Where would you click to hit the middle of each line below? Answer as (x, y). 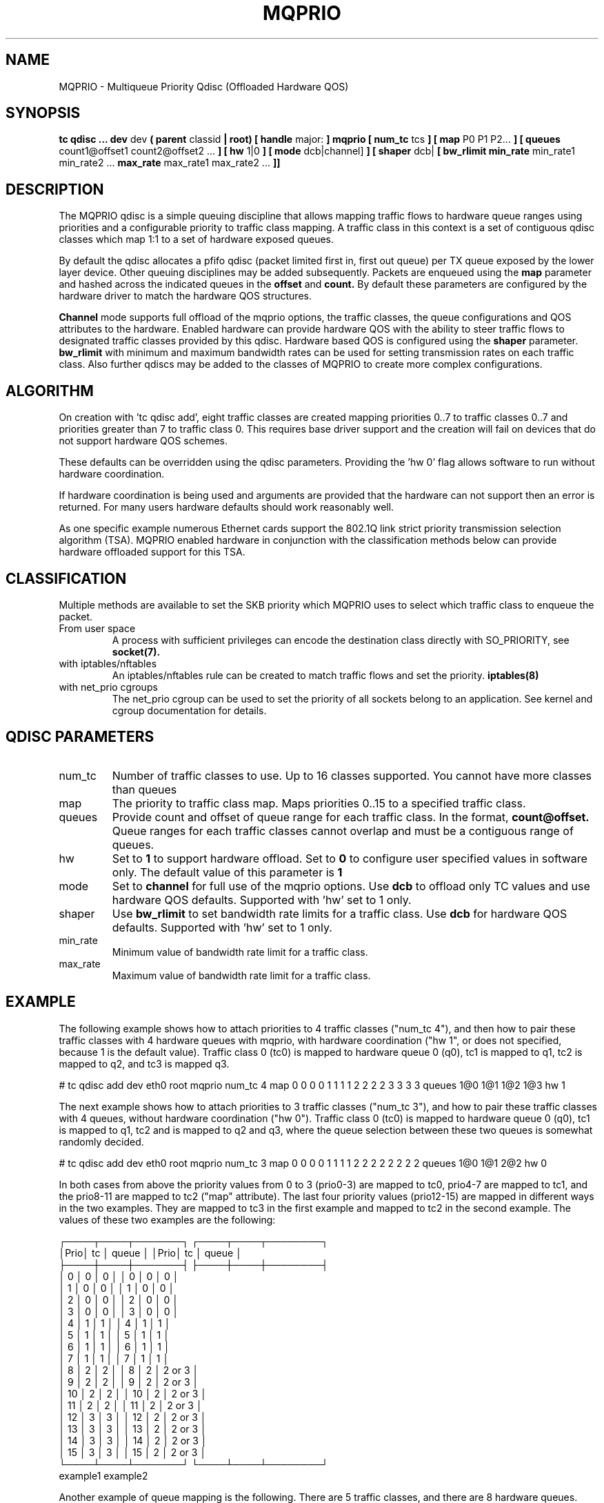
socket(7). (136, 651)
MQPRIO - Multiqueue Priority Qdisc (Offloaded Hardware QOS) (204, 86)
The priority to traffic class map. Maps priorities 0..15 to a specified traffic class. (319, 803)
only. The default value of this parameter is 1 (227, 872)
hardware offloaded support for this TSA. (152, 552)
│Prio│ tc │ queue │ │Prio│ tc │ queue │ (150, 1252)
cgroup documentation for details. (189, 710)
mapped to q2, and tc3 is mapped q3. (144, 1063)
